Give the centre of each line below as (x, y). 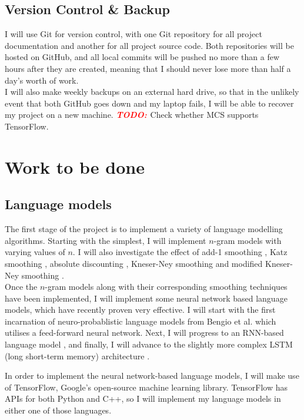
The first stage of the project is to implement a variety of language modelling (144, 229)
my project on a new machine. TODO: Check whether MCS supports (132, 115)
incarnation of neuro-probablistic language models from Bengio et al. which (141, 321)
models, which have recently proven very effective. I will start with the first (140, 310)
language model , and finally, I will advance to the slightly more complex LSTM (149, 344)
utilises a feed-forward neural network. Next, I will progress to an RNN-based (144, 333)
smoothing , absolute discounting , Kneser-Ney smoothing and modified (134, 263)
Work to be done (75, 166)
